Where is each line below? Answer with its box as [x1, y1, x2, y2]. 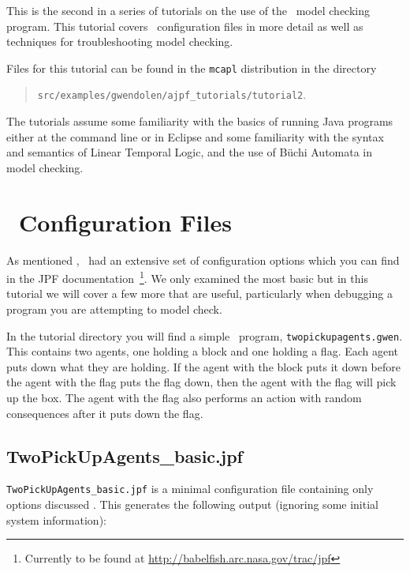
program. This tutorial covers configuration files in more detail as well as [6, 17, 363, 34]
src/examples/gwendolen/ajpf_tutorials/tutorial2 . [37, 86, 307, 103]
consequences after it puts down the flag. [6, 405, 203, 421]
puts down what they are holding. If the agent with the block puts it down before [6, 358, 401, 374]
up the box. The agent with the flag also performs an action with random [6, 389, 362, 406]
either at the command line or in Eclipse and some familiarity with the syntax [6, 128, 384, 145]
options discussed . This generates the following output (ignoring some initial [6, 496, 378, 513]
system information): [6, 511, 106, 528]
